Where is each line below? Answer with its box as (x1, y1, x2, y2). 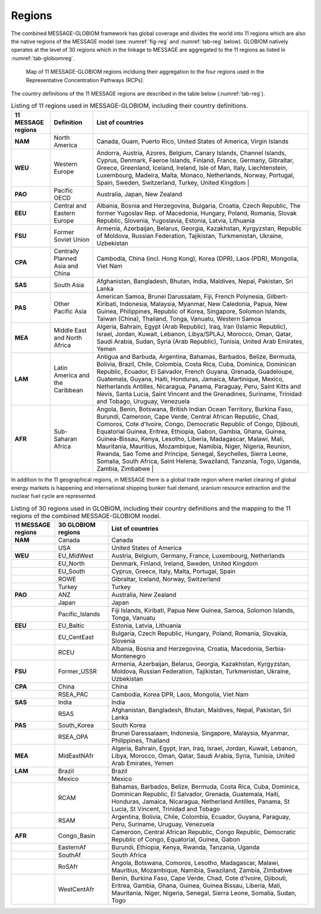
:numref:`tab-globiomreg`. (11, 54, 75, 62)
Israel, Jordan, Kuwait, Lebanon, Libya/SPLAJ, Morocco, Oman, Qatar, (96, 330, 292, 338)
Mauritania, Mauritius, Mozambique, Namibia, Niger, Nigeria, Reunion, (96, 442, 291, 450)
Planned (53, 254, 77, 262)
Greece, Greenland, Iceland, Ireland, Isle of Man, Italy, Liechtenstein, (96, 164, 288, 172)
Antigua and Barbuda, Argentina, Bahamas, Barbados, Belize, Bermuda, (96, 352, 297, 361)
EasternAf (58, 843, 86, 852)
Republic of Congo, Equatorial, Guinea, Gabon (111, 835, 240, 844)
